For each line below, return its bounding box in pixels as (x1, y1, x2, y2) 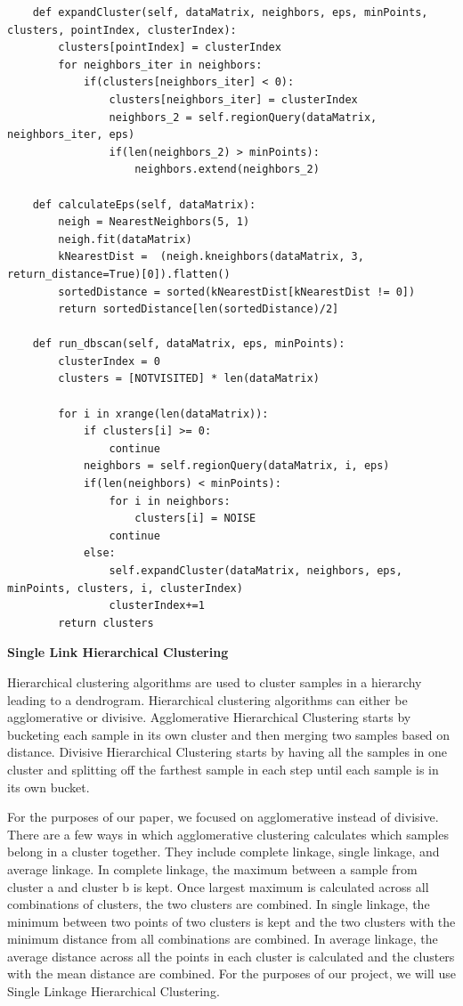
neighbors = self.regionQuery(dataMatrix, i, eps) (83, 459, 390, 473)
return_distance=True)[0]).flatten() (7, 267, 231, 280)
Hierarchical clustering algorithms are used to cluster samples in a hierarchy (7, 672, 422, 691)
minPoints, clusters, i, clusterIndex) (7, 581, 243, 595)
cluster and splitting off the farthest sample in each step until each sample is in (7, 759, 439, 778)
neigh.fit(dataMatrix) (58, 232, 192, 246)
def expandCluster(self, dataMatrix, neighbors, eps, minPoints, (32, 6, 428, 19)
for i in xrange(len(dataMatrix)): (58, 407, 269, 420)
